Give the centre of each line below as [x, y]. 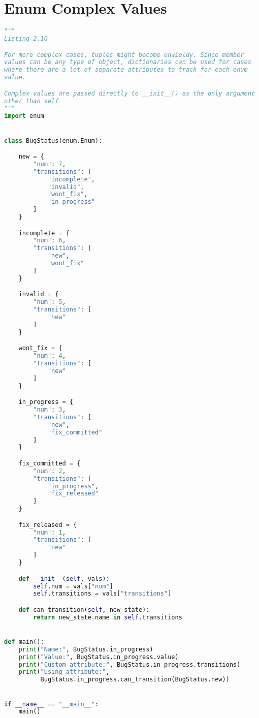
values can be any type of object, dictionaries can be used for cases [128, 62]
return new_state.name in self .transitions [108, 617]
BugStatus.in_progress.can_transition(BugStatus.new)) [135, 680]
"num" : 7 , [50, 164]
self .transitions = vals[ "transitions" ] [102, 594]
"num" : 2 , [50, 471]
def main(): [24, 642]
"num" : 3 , [50, 410]
